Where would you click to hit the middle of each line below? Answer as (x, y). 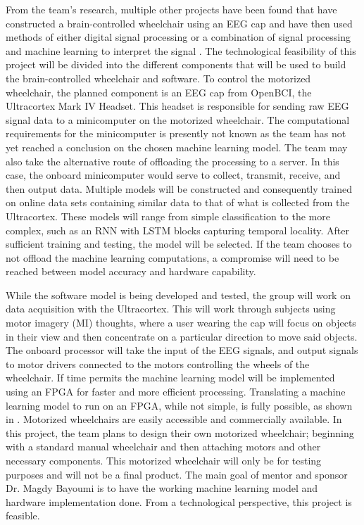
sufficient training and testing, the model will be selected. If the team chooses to (179, 244)
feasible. (23, 515)
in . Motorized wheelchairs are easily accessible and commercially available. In (174, 419)
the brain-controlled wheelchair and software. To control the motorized (158, 78)
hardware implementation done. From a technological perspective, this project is (179, 501)
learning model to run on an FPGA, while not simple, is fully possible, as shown (179, 405)
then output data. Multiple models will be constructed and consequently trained (179, 188)
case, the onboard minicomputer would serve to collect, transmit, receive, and (173, 175)
